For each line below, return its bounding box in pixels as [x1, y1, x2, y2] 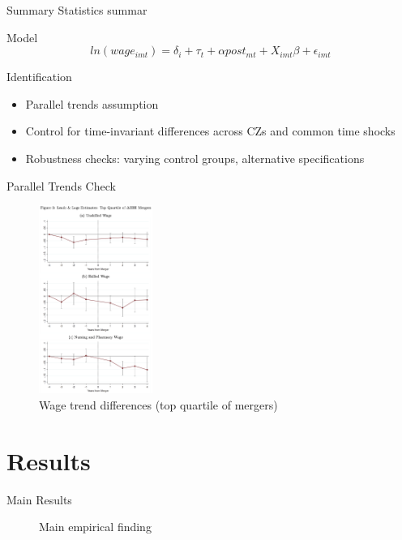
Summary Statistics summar [6, 2, 148, 18]
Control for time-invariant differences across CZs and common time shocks [25, 122, 396, 139]
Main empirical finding [39, 518, 152, 535]
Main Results [6, 491, 72, 508]
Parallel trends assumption [25, 95, 159, 112]
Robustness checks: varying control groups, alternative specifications [25, 149, 365, 166]
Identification [6, 68, 72, 85]
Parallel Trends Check [6, 177, 116, 194]
